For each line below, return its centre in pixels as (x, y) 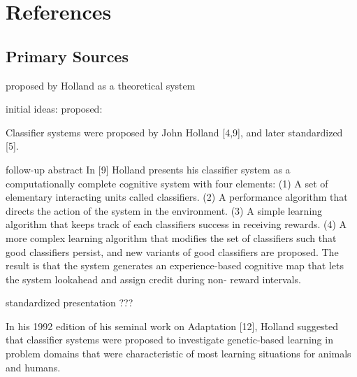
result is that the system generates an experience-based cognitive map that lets (175, 265)
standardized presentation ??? (70, 303)
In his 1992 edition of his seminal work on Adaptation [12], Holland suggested (172, 326)
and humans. (33, 367)
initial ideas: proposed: (54, 109)
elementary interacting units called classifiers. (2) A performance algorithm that (177, 197)
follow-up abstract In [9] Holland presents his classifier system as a (148, 169)
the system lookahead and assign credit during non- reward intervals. (153, 279)
